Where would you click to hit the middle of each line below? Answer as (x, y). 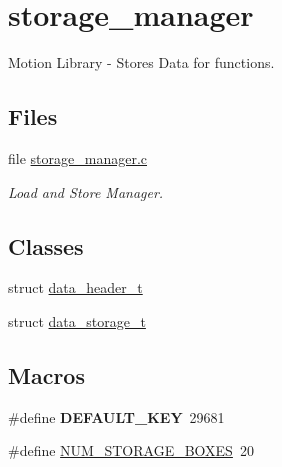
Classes (46, 245)
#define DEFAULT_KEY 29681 (116, 416)
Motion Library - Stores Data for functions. (141, 62)
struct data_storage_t (77, 320)
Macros (46, 374)
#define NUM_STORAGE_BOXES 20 (131, 450)
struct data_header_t (75, 287)
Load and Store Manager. (86, 191)
